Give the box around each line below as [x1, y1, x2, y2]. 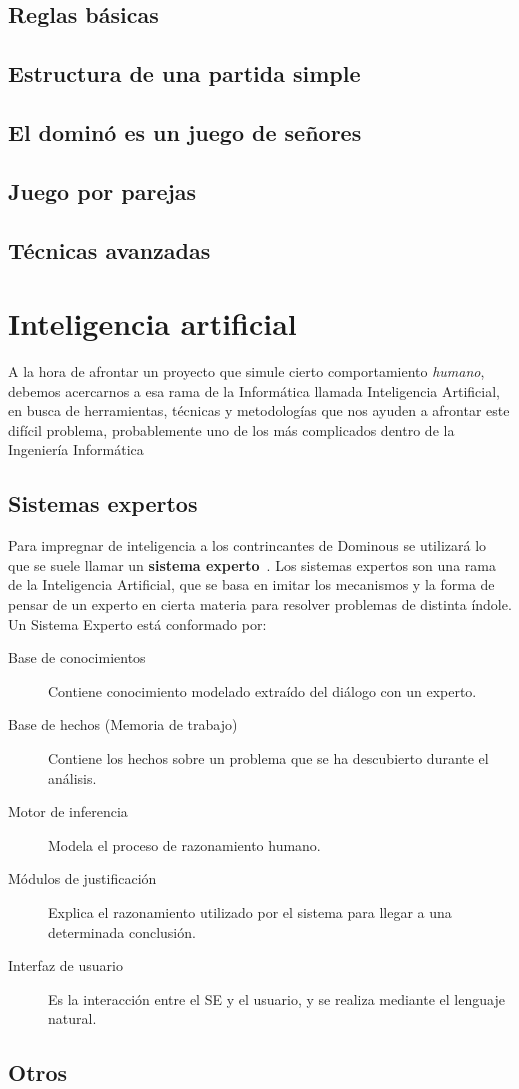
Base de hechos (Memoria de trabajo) [8, 714, 238, 735]
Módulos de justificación [8, 868, 157, 889]
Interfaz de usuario [8, 955, 123, 976]
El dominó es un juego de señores [8, 116, 362, 147]
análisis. [48, 767, 97, 788]
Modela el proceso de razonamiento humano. [48, 834, 321, 855]
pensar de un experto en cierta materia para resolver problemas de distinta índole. [8, 593, 512, 614]
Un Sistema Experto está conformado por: [8, 613, 267, 634]
